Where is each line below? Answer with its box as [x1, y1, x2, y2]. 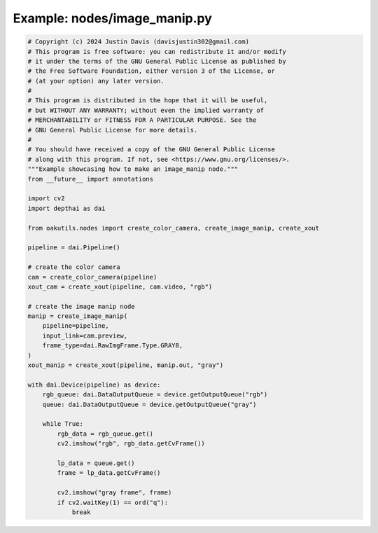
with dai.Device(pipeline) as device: [27, 380, 161, 389]
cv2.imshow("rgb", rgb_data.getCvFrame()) [57, 440, 206, 448]
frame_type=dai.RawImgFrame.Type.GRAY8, [42, 342, 183, 349]
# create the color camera [27, 263, 120, 271]
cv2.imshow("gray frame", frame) [57, 489, 172, 497]
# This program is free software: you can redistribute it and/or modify [27, 48, 286, 55]
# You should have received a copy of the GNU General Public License [27, 146, 276, 153]
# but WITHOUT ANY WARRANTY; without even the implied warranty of [27, 106, 265, 114]
